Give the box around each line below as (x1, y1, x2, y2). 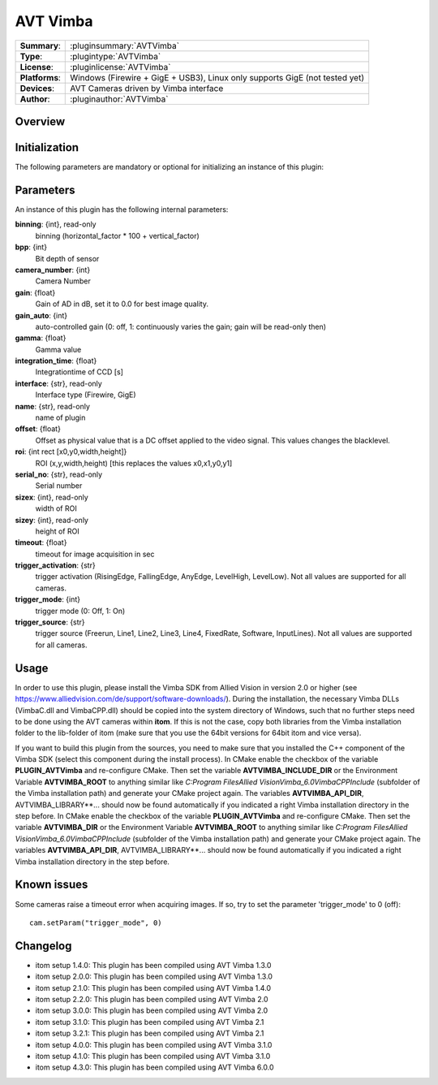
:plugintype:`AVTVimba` (70, 50, 161, 62)
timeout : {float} (15, 538, 67, 547)
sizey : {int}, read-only (15, 515, 89, 525)
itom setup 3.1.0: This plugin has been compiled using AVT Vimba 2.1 (35, 1017, 264, 1027)
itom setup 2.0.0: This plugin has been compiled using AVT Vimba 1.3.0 (35, 971, 273, 982)
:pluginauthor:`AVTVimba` (70, 93, 169, 105)
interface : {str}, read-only (15, 378, 103, 388)
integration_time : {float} (15, 356, 97, 365)
